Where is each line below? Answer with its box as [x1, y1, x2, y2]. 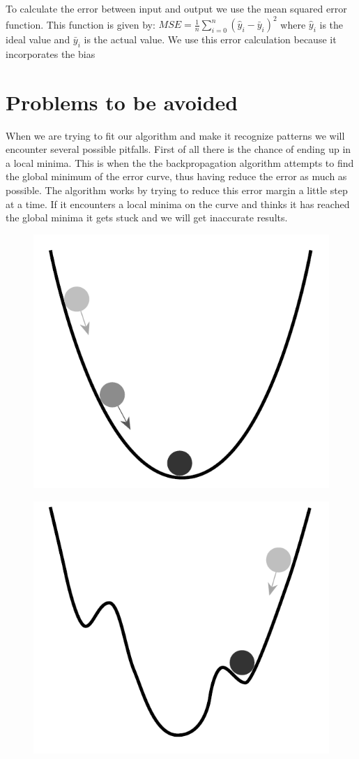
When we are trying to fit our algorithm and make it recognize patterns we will [6, 128, 345, 142]
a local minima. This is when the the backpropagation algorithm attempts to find [6, 155, 354, 170]
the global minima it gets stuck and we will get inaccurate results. [6, 210, 288, 225]
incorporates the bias [6, 46, 96, 61]
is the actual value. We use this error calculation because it [84, 32, 337, 47]
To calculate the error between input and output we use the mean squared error [6, 1, 347, 15]
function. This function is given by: [6, 17, 155, 31]
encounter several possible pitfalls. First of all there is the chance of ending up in [6, 142, 351, 156]
